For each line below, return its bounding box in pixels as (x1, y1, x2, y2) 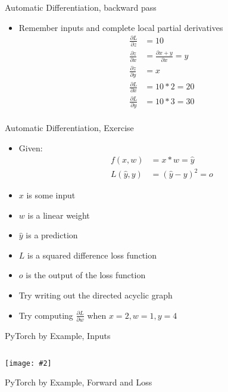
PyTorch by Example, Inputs (5, 329, 111, 341)
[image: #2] (5, 359, 52, 368)
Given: (18, 141, 43, 154)
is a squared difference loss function (27, 248, 157, 261)
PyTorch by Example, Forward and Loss (5, 376, 152, 388)
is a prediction (26, 229, 78, 241)
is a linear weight (27, 209, 90, 221)
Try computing (18, 309, 73, 321)
